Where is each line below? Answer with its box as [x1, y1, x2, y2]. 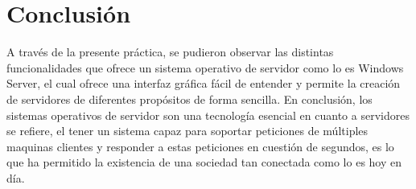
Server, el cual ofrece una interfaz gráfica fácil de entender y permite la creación [6, 75, 401, 92]
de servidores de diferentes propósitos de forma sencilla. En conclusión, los [6, 90, 373, 107]
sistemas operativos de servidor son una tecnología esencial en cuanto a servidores [6, 106, 410, 123]
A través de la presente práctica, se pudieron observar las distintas [6, 43, 334, 60]
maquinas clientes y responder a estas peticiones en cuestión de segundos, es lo [6, 138, 394, 154]
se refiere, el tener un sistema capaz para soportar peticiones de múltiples [6, 122, 369, 139]
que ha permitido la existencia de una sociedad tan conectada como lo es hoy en [6, 154, 402, 171]
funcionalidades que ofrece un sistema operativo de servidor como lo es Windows [6, 59, 404, 76]
